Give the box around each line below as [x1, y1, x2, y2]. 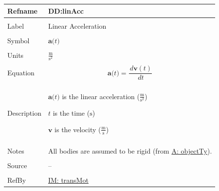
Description [7, 107, 41, 118]
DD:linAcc [48, 5, 84, 16]
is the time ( [53, 108, 90, 118]
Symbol [7, 35, 30, 45]
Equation [7, 67, 35, 77]
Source [7, 160, 27, 171]
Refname [7, 5, 37, 16]
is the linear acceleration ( [62, 91, 140, 101]
